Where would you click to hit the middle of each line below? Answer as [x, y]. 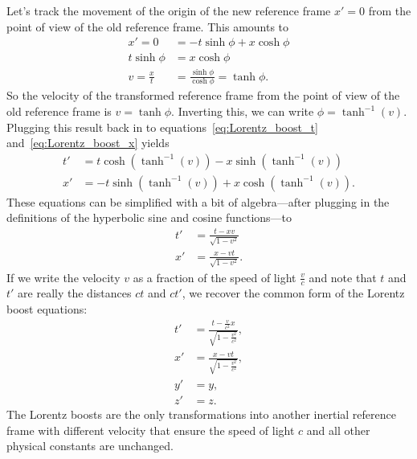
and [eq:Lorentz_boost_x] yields [88, 143]
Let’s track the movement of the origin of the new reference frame [169, 10]
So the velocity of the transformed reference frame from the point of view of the [203, 95]
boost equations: [47, 308]
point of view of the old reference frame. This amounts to [148, 26]
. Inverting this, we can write [243, 111]
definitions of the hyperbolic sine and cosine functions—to [149, 217]
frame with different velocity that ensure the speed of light [151, 430]
